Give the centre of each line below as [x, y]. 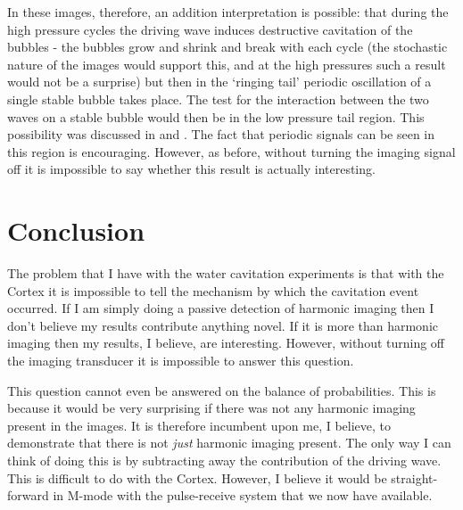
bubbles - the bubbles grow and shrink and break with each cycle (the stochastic [227, 47]
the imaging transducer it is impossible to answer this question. [181, 361]
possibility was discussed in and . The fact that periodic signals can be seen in [221, 134]
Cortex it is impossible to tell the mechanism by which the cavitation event [213, 290]
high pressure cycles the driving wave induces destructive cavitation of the [210, 29]
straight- [414, 477]
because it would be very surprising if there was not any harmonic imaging [211, 408]
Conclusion [76, 230]
